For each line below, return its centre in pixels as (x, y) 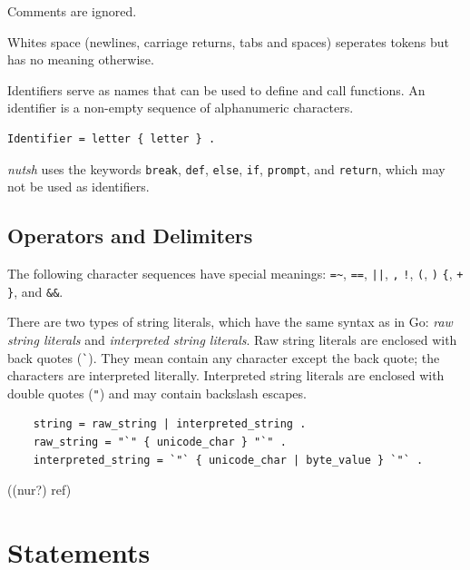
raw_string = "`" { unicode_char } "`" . (160, 442)
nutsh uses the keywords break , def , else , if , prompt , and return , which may (226, 168)
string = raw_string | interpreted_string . (170, 424)
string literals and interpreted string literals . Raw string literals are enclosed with (232, 339)
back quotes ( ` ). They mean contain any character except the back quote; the (224, 357)
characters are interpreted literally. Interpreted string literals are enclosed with (226, 375)
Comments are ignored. (72, 11)
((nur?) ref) (39, 490)
